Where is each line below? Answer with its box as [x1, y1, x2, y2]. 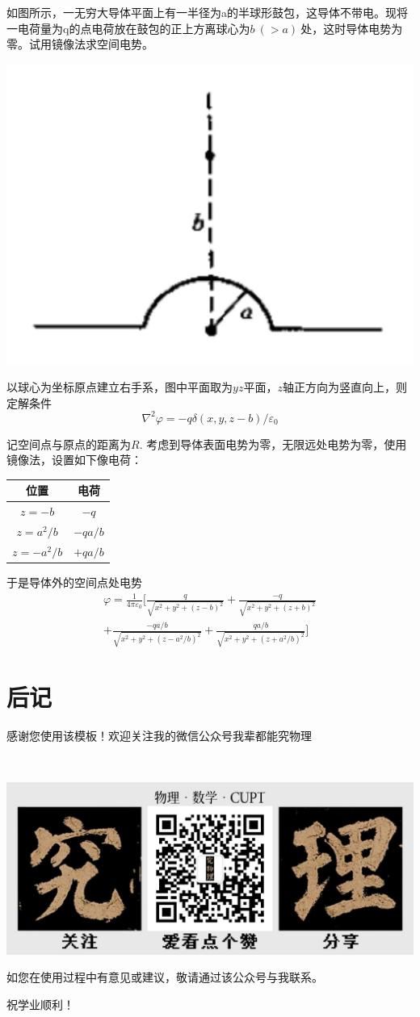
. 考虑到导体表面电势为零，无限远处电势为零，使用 [139, 435, 407, 452]
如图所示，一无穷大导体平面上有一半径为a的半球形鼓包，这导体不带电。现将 [6, 4, 408, 20]
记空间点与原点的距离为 [6, 435, 131, 452]
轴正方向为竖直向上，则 [282, 378, 407, 395]
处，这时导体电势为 [300, 19, 403, 36]
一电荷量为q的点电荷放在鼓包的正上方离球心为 [6, 19, 250, 36]
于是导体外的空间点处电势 [6, 573, 142, 590]
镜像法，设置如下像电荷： [6, 451, 142, 468]
